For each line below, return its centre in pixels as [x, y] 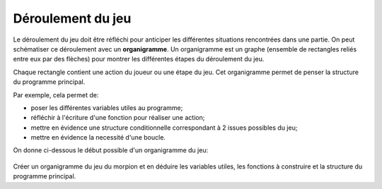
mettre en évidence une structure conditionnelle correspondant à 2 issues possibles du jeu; [164, 128]
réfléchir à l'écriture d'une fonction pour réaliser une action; [118, 118]
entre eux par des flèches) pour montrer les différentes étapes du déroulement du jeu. [139, 59]
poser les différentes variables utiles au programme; [107, 108]
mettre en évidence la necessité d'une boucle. [98, 138]
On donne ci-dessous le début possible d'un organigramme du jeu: [111, 150]
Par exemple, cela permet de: [56, 94]
